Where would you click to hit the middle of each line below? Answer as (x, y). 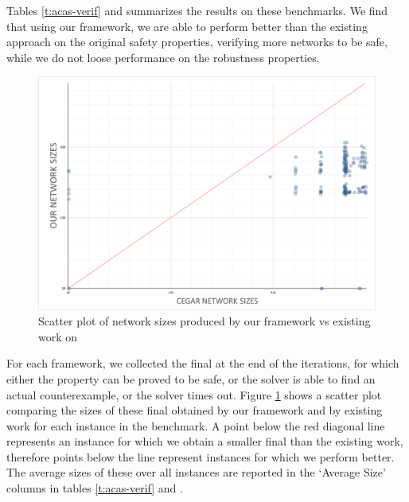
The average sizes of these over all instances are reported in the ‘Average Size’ (196, 472)
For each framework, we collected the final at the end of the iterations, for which (203, 363)
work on (58, 336)
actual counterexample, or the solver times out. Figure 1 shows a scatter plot (194, 394)
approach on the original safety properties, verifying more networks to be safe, (197, 42)
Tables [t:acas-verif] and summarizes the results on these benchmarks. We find (197, 10)
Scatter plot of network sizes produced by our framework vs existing (204, 321)
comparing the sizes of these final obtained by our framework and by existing (195, 410)
